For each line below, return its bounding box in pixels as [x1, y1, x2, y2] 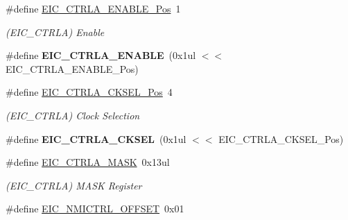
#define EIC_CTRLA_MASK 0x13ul [6, 155, 170, 169]
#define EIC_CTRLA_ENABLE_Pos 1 [6, 1, 181, 15]
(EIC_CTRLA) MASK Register [6, 178, 142, 192]
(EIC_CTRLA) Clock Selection [6, 108, 140, 122]
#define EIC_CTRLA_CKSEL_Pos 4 [6, 85, 173, 99]
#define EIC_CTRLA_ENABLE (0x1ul [6, 48, 196, 62]
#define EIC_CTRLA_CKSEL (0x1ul [6, 131, 186, 146]
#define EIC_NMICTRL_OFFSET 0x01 [6, 201, 184, 216]
